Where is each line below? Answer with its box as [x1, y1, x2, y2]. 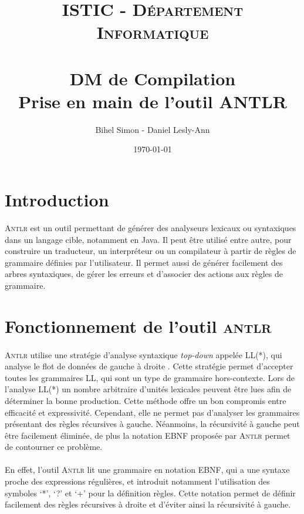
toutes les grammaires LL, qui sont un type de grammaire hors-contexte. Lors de [5, 371, 295, 383]
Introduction [5, 188, 109, 212]
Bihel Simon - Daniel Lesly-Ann [95, 123, 210, 135]
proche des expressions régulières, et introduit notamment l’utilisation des [5, 475, 270, 488]
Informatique [96, 20, 209, 44]
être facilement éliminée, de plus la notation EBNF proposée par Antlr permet [5, 429, 291, 441]
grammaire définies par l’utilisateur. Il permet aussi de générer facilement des [5, 256, 283, 268]
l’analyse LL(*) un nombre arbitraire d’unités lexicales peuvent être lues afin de [5, 383, 292, 395]
